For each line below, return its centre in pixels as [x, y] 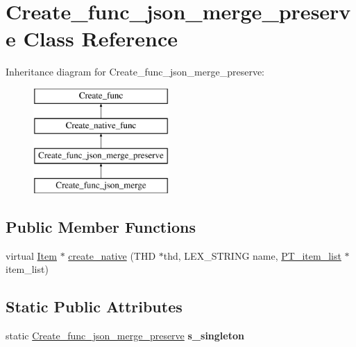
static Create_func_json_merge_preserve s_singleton [125, 336]
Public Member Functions [101, 227]
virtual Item [31, 255]
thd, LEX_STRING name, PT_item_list [252, 255]
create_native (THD [112, 255]
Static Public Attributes [94, 306]
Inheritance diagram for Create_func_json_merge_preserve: [135, 72]
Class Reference [100, 38]
